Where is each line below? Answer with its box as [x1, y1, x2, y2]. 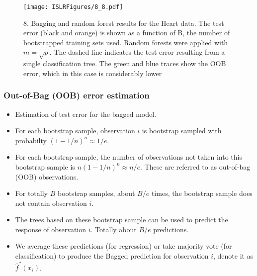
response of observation [15, 224, 86, 234]
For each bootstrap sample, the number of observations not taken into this [15, 152, 242, 162]
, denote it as [213, 251, 254, 261]
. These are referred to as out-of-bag [140, 161, 251, 172]
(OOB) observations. [15, 171, 79, 182]
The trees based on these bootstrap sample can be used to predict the [15, 214, 228, 225]
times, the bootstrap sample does [151, 188, 253, 198]
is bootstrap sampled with [142, 125, 222, 136]
